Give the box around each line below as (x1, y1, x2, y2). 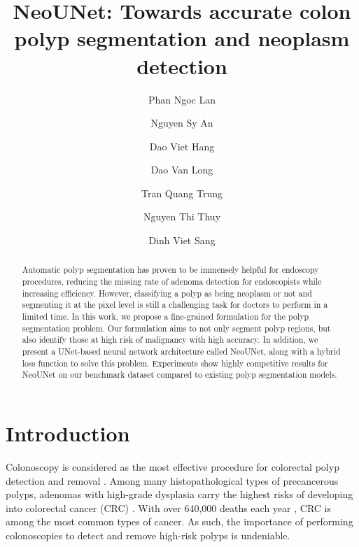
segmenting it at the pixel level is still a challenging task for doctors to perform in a (22, 299, 328, 311)
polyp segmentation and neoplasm (14, 24, 350, 52)
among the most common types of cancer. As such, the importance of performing (6, 514, 353, 529)
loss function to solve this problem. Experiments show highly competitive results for (22, 357, 328, 369)
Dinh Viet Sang (148, 233, 216, 248)
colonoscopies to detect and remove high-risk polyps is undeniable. (6, 527, 290, 542)
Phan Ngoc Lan (148, 92, 216, 106)
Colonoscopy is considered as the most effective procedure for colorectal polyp (6, 459, 339, 474)
